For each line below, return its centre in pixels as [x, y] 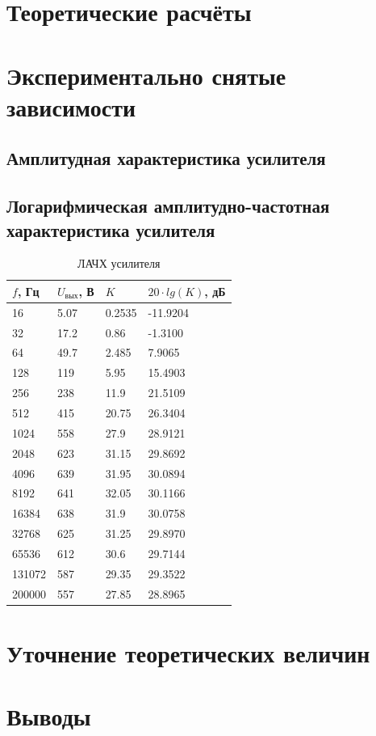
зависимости [71, 106]
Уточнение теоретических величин [188, 652]
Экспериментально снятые [146, 75]
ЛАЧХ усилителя [119, 263]
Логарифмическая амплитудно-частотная [168, 206]
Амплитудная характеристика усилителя [166, 158]
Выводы [49, 716]
